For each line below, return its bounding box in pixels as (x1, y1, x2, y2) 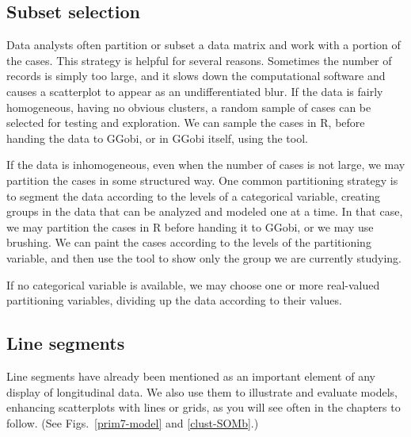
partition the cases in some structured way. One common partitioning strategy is (6, 171, 398, 188)
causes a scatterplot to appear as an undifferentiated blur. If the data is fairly (6, 82, 383, 99)
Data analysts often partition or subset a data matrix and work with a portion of (6, 36, 401, 53)
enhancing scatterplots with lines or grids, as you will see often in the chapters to (6, 399, 401, 416)
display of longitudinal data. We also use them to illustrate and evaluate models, (6, 383, 398, 400)
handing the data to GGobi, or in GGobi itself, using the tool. (6, 129, 308, 146)
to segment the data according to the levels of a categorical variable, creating (6, 187, 380, 204)
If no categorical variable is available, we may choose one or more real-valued (6, 276, 380, 293)
